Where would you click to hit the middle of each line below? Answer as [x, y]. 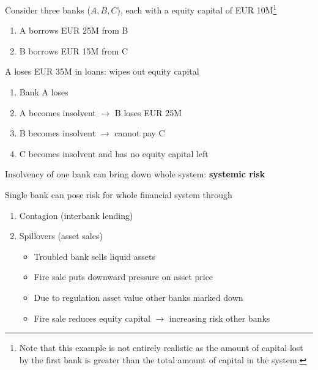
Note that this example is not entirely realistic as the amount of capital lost [161, 348]
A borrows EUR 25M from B [74, 30]
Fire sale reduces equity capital [92, 318]
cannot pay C [140, 133]
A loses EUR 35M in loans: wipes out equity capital [102, 71]
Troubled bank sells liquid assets [94, 256]
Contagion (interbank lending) [76, 215]
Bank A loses [44, 92]
